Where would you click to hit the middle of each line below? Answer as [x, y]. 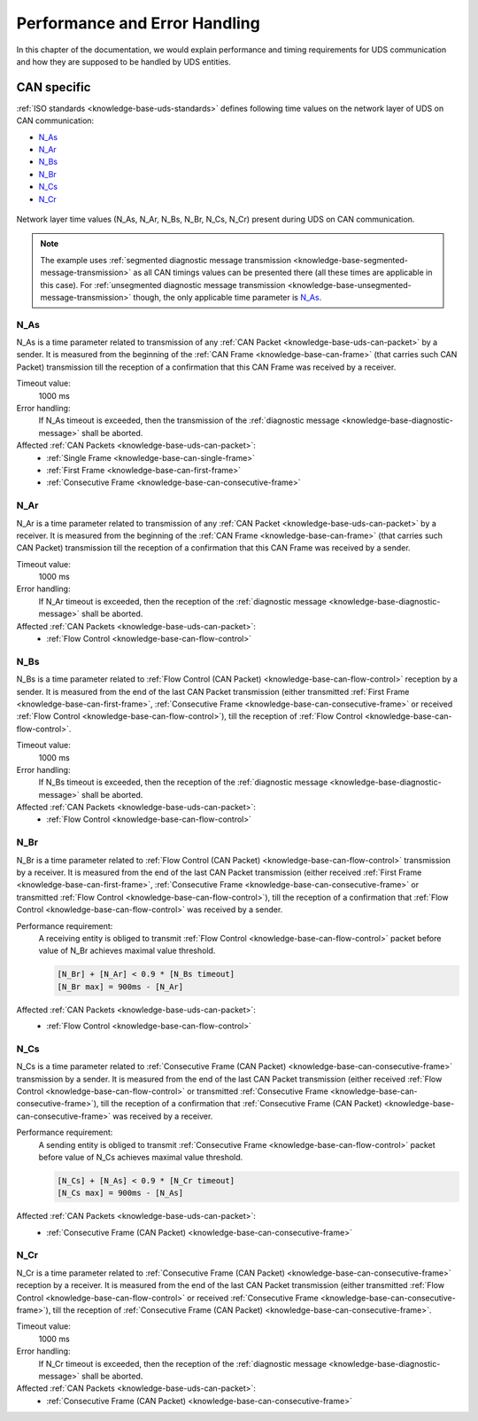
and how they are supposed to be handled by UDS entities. [124, 61]
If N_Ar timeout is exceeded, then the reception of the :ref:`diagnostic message [183, 601]
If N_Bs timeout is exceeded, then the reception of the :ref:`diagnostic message [183, 782]
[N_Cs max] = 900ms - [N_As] [120, 1193]
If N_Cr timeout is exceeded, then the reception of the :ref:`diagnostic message [183, 1363]
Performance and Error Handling [138, 23]
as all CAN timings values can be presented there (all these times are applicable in [283, 273]
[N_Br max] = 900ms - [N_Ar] [120, 987]
